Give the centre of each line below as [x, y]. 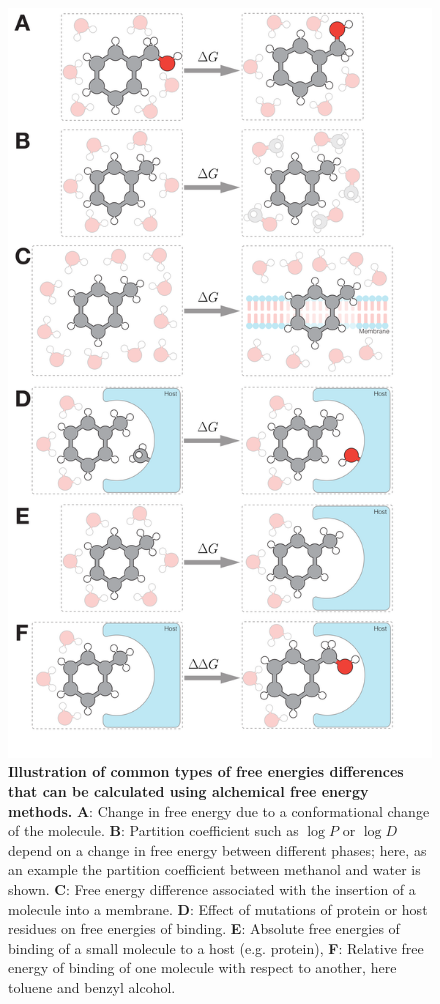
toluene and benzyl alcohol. [92, 986]
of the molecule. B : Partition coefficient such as [153, 830]
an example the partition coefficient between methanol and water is [214, 869]
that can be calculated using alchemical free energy [188, 791]
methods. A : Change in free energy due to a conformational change [219, 810]
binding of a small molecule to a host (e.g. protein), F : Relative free [216, 947]
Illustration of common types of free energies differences [206, 771]
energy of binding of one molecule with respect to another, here [202, 967]
